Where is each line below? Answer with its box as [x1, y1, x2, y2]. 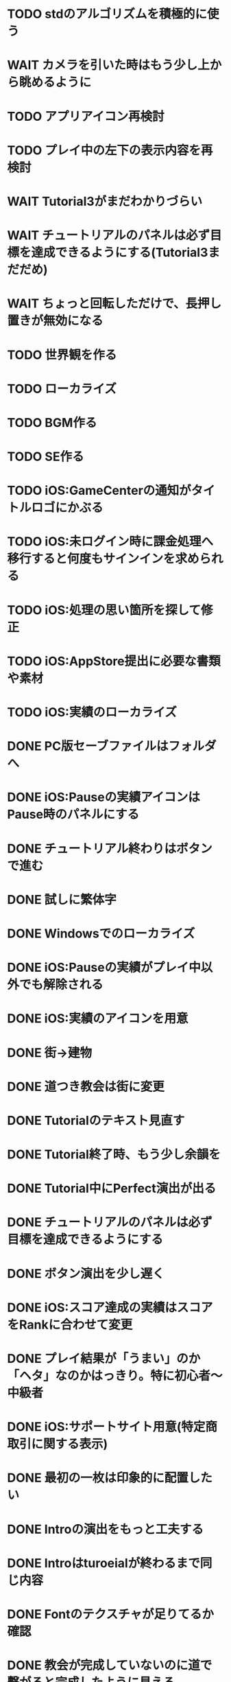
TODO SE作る [7, 449, 84, 465]
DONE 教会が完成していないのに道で [7, 1658, 212, 1673]
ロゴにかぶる [31, 500, 104, 515]
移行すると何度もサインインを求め [7, 551, 200, 567]
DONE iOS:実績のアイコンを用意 [7, 1011, 189, 1027]
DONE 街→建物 [7, 1044, 93, 1060]
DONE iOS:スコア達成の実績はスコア [7, 1300, 213, 1315]
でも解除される [19, 977, 104, 992]
